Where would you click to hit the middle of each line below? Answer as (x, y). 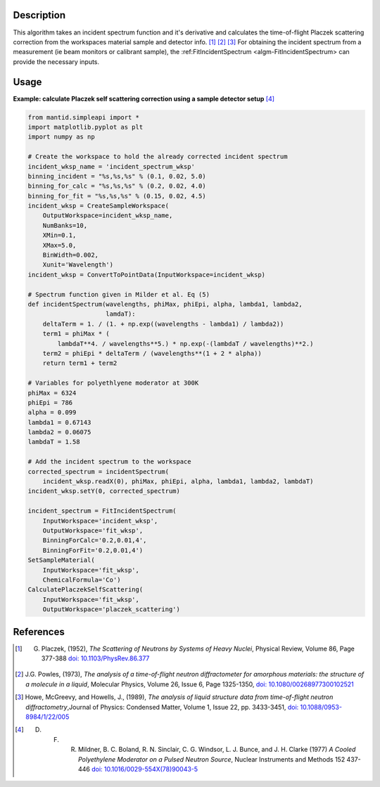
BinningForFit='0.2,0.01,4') (93, 550)
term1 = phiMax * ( (76, 334)
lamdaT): (121, 314)
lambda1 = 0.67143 (59, 422)
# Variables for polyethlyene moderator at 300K (113, 383)
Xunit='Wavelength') (78, 265)
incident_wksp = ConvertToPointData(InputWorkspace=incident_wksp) (147, 275)
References (39, 632)
